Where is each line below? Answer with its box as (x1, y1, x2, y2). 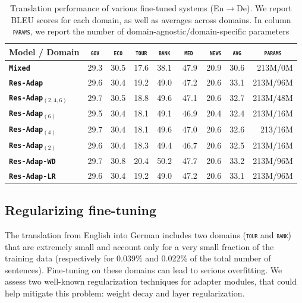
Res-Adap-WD (9, 157, 56, 166)
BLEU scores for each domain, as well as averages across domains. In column (11, 13, 291, 26)
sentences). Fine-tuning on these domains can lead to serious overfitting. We (5, 263, 282, 276)
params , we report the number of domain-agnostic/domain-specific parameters (12, 25, 290, 37)
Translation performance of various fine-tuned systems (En (10, 2, 224, 14)
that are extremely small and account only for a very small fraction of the (5, 240, 274, 252)
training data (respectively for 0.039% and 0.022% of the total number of (5, 252, 271, 264)
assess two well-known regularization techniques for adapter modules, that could (5, 275, 297, 288)
